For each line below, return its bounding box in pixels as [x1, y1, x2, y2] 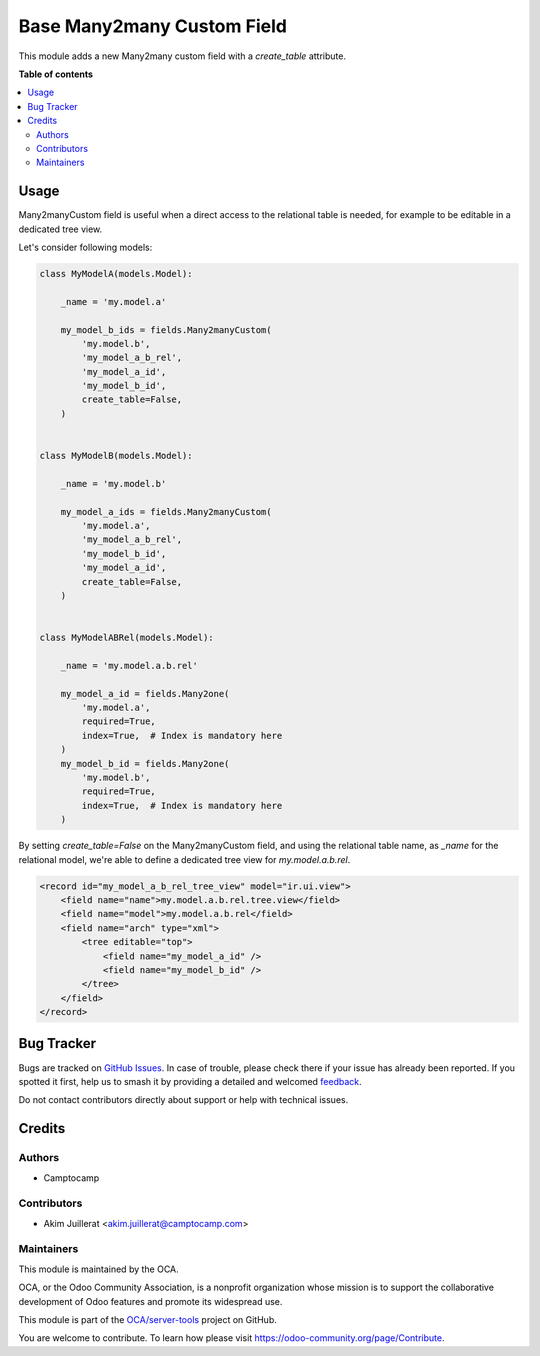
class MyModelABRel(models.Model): [39, 632, 214, 644]
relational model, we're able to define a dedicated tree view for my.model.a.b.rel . [18, 853, 351, 865]
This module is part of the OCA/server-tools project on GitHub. [18, 1313, 277, 1325]
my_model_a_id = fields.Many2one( [60, 688, 230, 699]
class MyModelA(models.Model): [39, 268, 194, 279]
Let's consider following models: [18, 241, 153, 253]
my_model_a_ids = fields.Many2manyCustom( [60, 506, 272, 517]
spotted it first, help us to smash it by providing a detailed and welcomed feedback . [18, 1075, 362, 1087]
